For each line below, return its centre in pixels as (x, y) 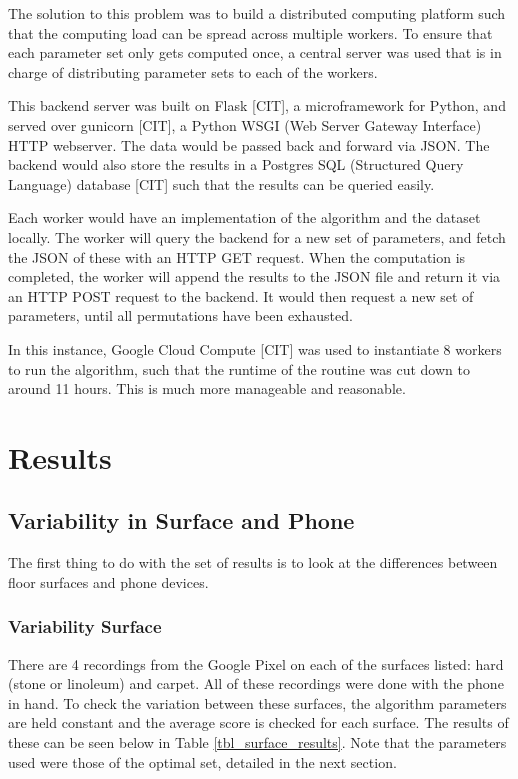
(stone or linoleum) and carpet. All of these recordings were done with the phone (256, 683)
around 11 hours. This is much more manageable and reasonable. (207, 388)
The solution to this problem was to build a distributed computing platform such (257, 13)
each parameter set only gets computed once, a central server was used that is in (255, 52)
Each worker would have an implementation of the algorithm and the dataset (244, 217)
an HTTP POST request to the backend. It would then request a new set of (241, 295)
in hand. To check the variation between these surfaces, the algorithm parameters (257, 702)
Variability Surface (85, 626)
